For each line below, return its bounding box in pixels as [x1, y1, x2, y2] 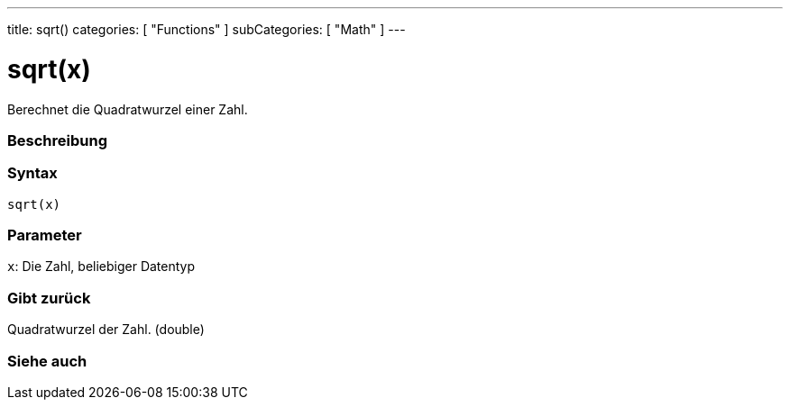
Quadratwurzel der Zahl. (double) [7, 321, 205, 338]
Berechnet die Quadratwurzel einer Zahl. [7, 101, 248, 117]
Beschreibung [7, 131, 108, 149]
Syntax [7, 164, 58, 183]
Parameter [7, 226, 82, 244]
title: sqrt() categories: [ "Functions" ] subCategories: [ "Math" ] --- [7, 22, 406, 37]
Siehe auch [7, 351, 87, 370]
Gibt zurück [7, 288, 91, 307]
